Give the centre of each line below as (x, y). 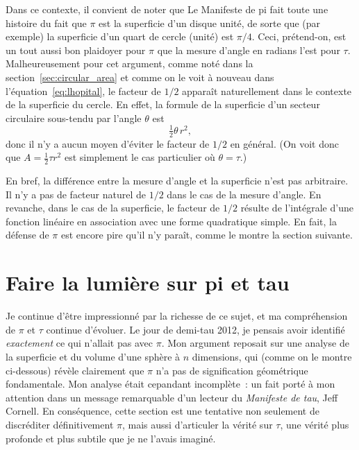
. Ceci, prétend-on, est (299, 36)
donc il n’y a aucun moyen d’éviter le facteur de (108, 143)
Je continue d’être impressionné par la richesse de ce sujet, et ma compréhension (177, 316)
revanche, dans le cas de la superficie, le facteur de (113, 208)
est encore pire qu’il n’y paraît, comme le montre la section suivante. (207, 235)
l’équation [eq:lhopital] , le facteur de (83, 90)
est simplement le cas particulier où (140, 157)
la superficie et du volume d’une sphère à (93, 356)
